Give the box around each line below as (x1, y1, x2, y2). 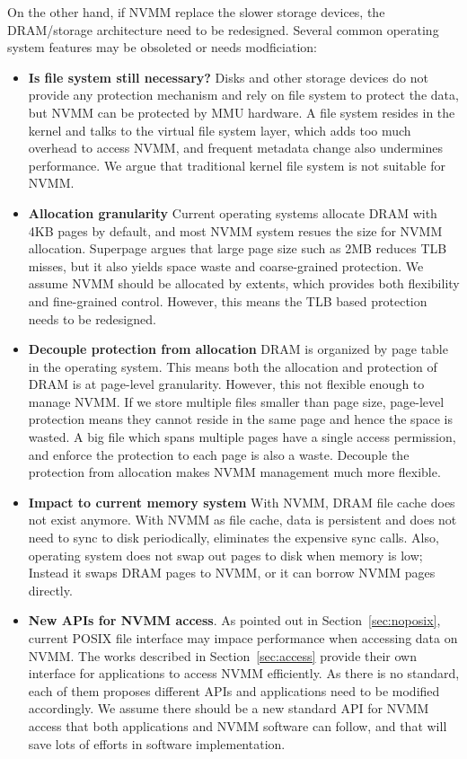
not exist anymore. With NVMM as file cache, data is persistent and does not (28, 510, 457, 529)
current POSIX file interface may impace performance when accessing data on (28, 629, 458, 647)
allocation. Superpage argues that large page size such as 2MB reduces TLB (28, 239, 447, 258)
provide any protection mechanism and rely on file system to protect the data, (28, 85, 459, 104)
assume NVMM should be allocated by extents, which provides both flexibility (28, 274, 460, 293)
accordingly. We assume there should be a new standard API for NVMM (28, 699, 429, 718)
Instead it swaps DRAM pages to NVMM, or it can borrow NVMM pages (28, 563, 436, 582)
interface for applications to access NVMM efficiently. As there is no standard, (28, 664, 460, 683)
